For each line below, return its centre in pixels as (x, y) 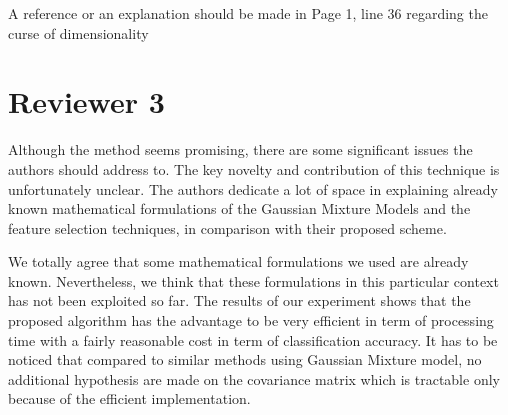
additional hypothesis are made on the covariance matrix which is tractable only (254, 378)
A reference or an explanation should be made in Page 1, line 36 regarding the (248, 13)
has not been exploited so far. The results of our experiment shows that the (239, 300)
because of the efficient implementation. (129, 398)
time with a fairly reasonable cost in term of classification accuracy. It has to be (253, 339)
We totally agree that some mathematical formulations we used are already (238, 261)
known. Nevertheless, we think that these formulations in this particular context (253, 280)
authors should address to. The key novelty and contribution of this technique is (254, 168)
